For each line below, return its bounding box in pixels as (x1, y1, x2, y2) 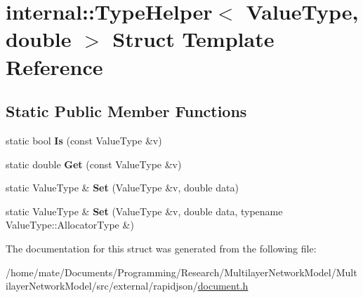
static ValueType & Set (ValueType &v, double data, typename (6, 203, 283, 218)
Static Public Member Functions (6, 100, 247, 122)
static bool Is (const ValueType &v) (6, 133, 162, 147)
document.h (197, 278, 249, 293)
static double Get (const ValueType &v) (6, 156, 182, 171)
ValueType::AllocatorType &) (6, 217, 134, 232)
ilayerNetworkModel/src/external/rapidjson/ (6, 278, 198, 293)
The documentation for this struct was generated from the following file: (6, 241, 317, 255)
